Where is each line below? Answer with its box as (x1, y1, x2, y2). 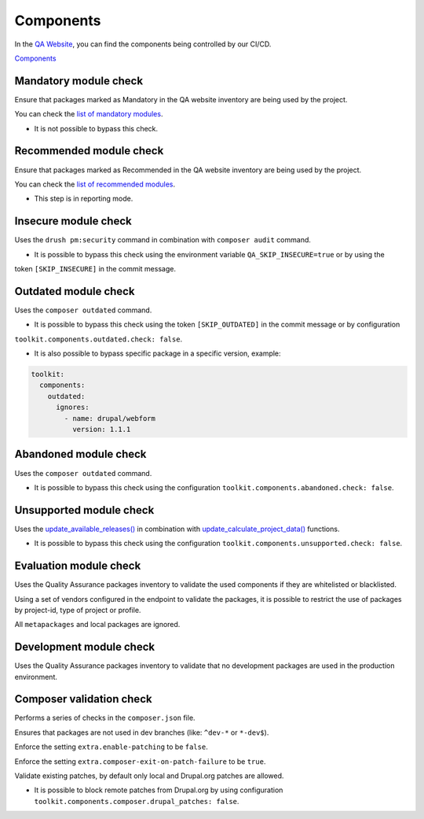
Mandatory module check (14, 74, 144, 87)
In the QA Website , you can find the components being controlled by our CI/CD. (14, 39, 272, 49)
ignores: (56, 403, 90, 412)
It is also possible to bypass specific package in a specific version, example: (34, 349, 282, 358)
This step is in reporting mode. (34, 194, 133, 204)
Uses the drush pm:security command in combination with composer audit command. (14, 235, 312, 245)
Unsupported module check (14, 504, 155, 517)
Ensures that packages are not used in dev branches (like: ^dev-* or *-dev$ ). (14, 728, 269, 737)
